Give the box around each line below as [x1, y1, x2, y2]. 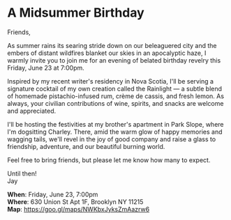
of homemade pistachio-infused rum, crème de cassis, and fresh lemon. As [7, 92, 225, 100]
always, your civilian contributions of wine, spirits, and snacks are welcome [7, 99, 224, 107]
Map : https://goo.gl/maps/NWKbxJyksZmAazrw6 [7, 205, 150, 213]
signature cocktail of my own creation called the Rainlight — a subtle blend [7, 84, 222, 93]
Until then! [7, 169, 37, 178]
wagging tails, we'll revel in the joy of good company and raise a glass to [7, 134, 216, 143]
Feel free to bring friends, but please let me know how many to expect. [7, 155, 211, 164]
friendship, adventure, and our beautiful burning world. [7, 142, 165, 150]
